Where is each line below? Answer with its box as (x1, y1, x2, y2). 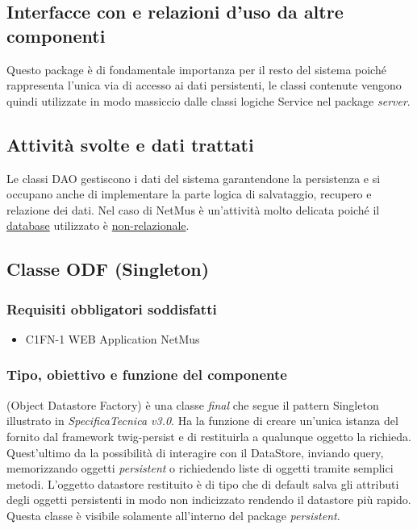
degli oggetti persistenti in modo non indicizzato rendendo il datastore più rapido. (6, 491, 411, 508)
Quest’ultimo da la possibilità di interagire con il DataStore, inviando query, (6, 444, 384, 460)
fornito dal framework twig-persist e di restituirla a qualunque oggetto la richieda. (6, 427, 411, 444)
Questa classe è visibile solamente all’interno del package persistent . (6, 506, 340, 523)
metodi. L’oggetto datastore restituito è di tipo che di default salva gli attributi (6, 475, 399, 492)
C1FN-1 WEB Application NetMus (25, 330, 200, 347)
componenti (6, 23, 106, 48)
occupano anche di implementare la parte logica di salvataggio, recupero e (6, 185, 372, 202)
